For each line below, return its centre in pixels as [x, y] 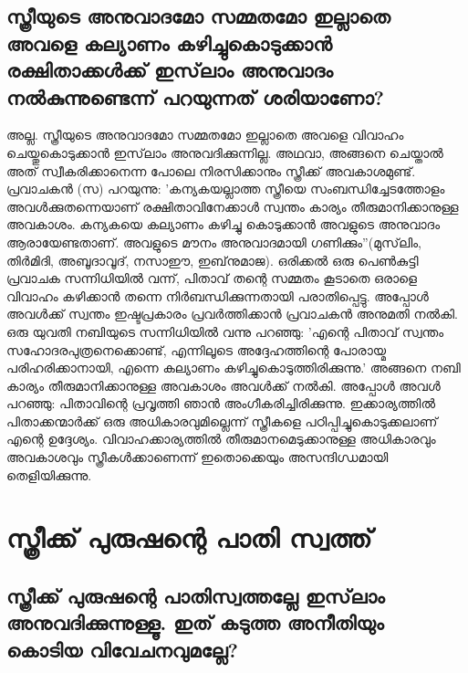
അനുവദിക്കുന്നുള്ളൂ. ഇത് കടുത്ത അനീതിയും [195, 622]
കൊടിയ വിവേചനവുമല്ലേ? [122, 649]
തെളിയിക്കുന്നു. [49, 474]
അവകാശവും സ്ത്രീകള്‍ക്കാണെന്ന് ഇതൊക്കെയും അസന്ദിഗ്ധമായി [198, 457]
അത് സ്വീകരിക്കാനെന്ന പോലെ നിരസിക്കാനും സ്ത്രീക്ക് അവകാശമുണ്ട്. [211, 170]
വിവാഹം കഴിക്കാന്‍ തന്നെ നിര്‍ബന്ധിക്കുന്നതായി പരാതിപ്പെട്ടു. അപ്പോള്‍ [218, 295]
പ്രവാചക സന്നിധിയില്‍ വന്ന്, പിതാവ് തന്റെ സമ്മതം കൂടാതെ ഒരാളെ [212, 278]
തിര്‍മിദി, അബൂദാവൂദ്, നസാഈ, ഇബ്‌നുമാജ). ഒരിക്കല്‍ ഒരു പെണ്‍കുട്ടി [213, 260]
